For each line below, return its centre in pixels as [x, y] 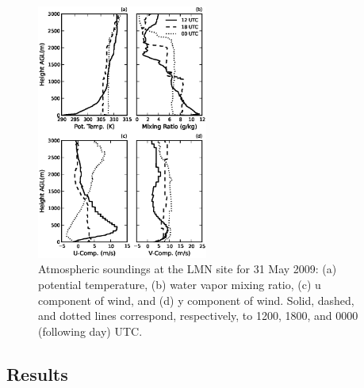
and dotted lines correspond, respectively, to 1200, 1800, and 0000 [198, 316]
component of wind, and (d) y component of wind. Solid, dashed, [196, 300]
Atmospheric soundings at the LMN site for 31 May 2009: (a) [188, 269]
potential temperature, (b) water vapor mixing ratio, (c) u [180, 285]
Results [37, 373]
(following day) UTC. [90, 331]
